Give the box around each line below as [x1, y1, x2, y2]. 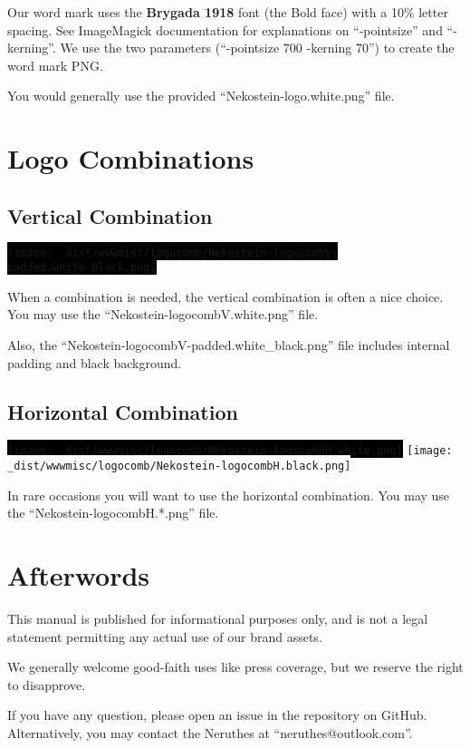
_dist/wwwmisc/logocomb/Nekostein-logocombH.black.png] [7, 460, 351, 473]
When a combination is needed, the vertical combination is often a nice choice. [7, 287, 444, 306]
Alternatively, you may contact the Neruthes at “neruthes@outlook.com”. [7, 724, 413, 743]
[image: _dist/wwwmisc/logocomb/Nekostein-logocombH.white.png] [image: [7, 444, 453, 458]
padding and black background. [7, 353, 182, 372]
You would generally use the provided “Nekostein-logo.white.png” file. [7, 86, 395, 105]
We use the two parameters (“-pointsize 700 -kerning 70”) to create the [60, 38, 455, 57]
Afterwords [7, 557, 150, 594]
